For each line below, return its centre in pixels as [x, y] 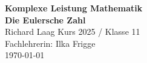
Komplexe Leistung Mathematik [74, 8]
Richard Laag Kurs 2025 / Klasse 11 [73, 31]
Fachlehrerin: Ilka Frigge [50, 43]
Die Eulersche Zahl [45, 19]
